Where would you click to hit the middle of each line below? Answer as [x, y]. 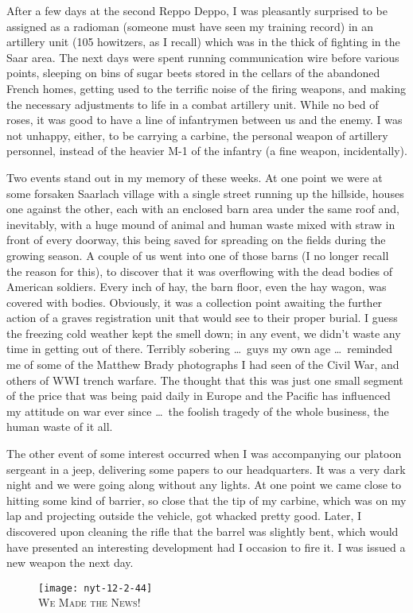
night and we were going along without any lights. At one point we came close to [204, 485]
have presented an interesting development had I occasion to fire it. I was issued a [206, 547]
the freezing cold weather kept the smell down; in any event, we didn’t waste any [204, 333]
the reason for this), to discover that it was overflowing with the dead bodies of [200, 271]
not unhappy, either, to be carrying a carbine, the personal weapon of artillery [197, 135]
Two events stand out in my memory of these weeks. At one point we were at [195, 177]
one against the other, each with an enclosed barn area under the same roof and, [203, 209]
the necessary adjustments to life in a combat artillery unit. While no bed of [193, 104]
